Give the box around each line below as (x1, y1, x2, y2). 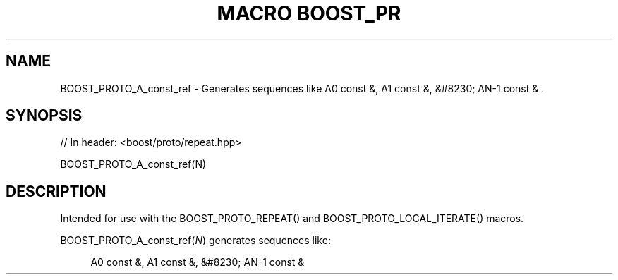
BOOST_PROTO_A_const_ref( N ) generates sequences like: (60, 234, 331, 247)
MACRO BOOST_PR (217, 1, 401, 25)
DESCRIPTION (6, 182, 107, 200)
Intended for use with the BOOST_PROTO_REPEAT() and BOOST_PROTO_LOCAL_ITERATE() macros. (60, 212, 524, 225)
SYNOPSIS (6, 106, 83, 125)
